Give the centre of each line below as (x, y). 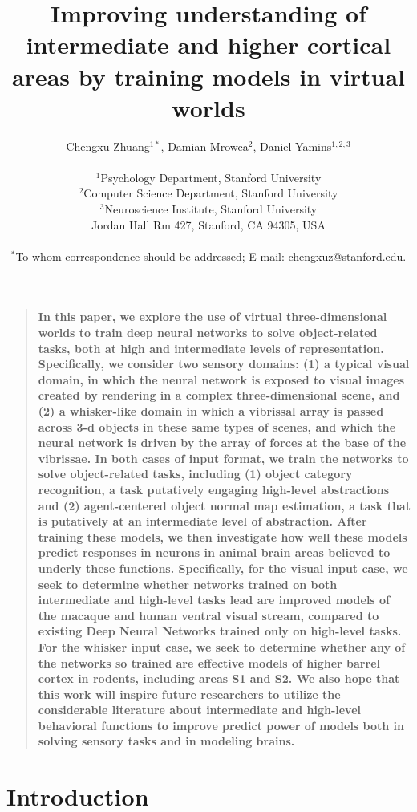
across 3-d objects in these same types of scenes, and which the (217, 426)
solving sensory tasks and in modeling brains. (166, 741)
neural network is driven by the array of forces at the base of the (222, 443)
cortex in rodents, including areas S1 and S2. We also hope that (219, 678)
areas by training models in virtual (208, 76)
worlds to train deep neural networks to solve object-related (208, 333)
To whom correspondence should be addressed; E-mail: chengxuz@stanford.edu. (211, 256)
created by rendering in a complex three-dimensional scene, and (219, 395)
